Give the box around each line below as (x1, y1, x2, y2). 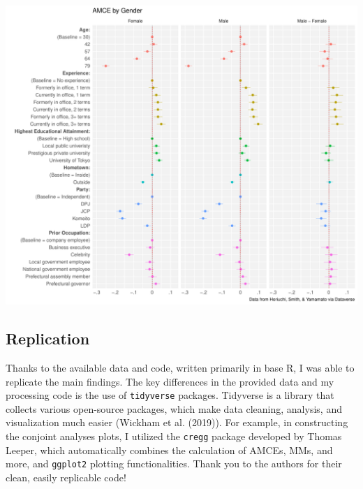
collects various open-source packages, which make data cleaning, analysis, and (6, 401, 342, 416)
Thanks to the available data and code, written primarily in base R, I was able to (6, 360, 355, 374)
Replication (6, 328, 90, 349)
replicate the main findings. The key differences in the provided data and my (6, 374, 334, 388)
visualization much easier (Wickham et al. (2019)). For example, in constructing (6, 415, 348, 430)
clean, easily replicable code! (6, 469, 126, 484)
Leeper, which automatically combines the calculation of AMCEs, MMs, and (6, 442, 333, 457)
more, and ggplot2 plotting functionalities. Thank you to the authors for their (6, 456, 342, 471)
